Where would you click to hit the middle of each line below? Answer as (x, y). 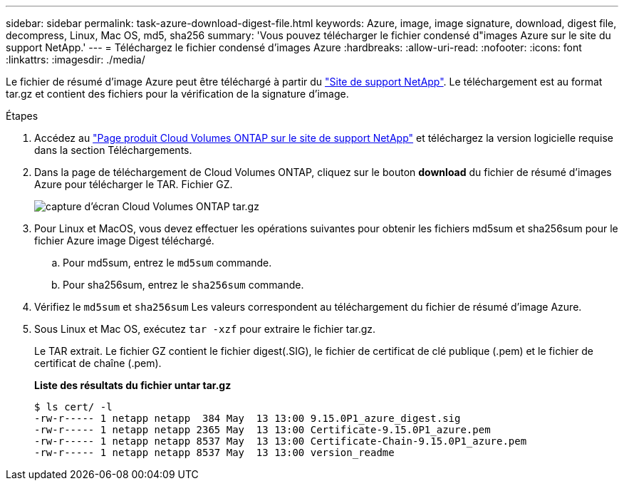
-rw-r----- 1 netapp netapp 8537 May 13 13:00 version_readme (214, 453)
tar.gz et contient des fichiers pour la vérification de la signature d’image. (177, 94)
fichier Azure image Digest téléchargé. (124, 241)
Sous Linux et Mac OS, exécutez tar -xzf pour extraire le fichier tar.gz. (205, 329)
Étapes (22, 116)
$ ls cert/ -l (73, 407)
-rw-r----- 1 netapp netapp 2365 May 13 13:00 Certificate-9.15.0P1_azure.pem (262, 430)
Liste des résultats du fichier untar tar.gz (133, 385)
